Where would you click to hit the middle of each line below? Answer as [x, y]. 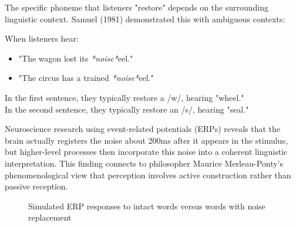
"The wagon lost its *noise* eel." [76, 58]
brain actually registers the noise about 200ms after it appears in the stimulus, [146, 140]
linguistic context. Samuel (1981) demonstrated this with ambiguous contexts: [145, 18]
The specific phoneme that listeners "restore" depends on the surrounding [137, 7]
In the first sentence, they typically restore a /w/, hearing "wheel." [125, 97]
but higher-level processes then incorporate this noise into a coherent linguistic [146, 152]
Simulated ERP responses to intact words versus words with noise [147, 206]
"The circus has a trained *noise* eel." [86, 78]
